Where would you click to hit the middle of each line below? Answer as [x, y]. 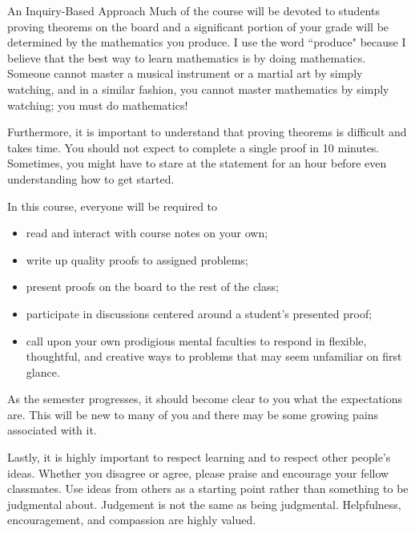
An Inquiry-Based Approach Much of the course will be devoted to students [193, 10]
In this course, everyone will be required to [113, 206]
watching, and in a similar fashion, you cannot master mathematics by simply [198, 89]
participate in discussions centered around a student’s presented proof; [199, 313]
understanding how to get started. [91, 178]
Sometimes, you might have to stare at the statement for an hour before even [197, 163]
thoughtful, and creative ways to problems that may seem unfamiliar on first [214, 356]
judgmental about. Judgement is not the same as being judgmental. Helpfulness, [204, 504]
